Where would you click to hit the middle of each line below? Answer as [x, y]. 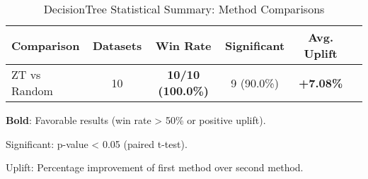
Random [32, 91]
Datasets [117, 45]
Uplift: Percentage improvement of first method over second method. [155, 167]
